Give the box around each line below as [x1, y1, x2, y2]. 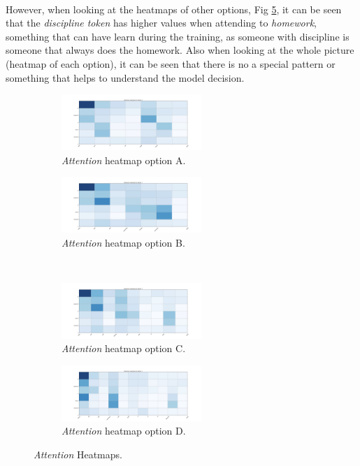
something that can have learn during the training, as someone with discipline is [6, 29, 350, 43]
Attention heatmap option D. [62, 423, 186, 438]
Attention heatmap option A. [62, 152, 186, 167]
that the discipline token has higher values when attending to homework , [6, 15, 317, 30]
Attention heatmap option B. [62, 235, 185, 249]
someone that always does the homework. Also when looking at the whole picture [6, 43, 354, 57]
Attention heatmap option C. [62, 341, 186, 356]
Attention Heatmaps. [34, 447, 122, 461]
